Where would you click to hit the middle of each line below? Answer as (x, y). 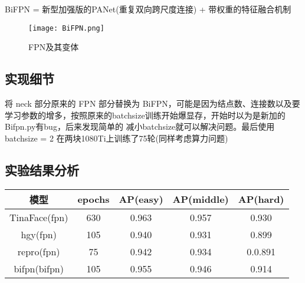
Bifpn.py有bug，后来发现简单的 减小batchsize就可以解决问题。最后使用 (140, 126)
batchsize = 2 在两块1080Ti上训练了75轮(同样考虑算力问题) (117, 138)
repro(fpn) (39, 251)
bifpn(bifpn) (39, 268)
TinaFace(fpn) (39, 217)
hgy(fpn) (39, 234)
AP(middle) (201, 199)
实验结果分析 (42, 170)
